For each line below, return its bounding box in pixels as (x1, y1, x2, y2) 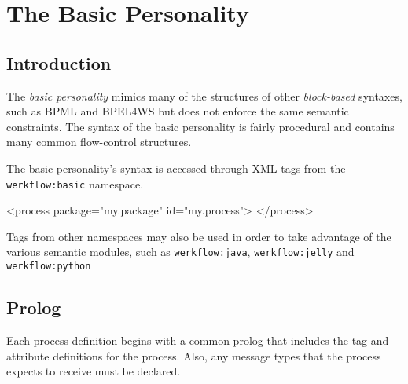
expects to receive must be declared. (6, 363, 181, 379)
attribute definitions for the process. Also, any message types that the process (6, 347, 381, 364)
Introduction (6, 50, 112, 75)
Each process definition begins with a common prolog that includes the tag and (6, 331, 389, 348)
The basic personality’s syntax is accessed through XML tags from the (6, 159, 346, 176)
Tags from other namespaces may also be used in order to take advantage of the (6, 228, 391, 244)
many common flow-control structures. (6, 133, 192, 150)
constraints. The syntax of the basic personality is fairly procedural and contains (6, 118, 395, 134)
